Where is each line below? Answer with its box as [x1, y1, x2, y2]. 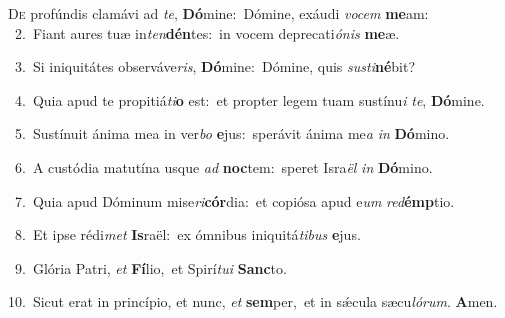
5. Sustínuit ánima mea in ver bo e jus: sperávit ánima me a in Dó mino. [14, 123, 450, 144]
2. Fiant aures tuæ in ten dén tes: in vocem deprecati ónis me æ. [14, 22, 400, 43]
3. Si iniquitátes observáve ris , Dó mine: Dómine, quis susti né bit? [14, 56, 415, 77]
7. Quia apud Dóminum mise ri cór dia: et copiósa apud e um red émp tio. [14, 190, 455, 211]
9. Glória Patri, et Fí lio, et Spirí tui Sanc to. [14, 257, 287, 278]
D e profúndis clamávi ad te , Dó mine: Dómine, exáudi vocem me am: [8, 3, 429, 23]
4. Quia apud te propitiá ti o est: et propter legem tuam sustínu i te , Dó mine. [14, 89, 485, 110]
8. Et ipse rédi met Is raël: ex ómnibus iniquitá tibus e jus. [14, 224, 361, 245]
